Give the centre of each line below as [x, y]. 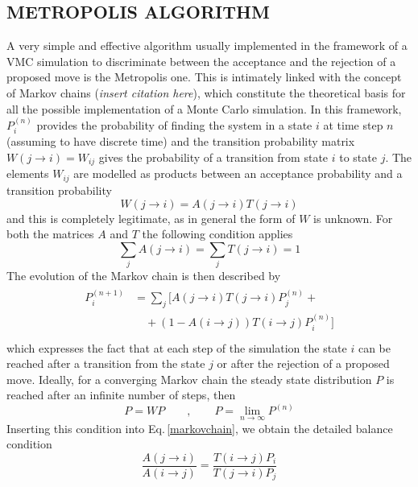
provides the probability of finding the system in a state [174, 124]
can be [374, 347]
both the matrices [50, 234]
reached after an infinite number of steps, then [121, 395]
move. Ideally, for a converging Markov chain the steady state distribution [189, 379]
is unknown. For [353, 218]
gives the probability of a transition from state [213, 157]
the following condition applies [217, 234]
